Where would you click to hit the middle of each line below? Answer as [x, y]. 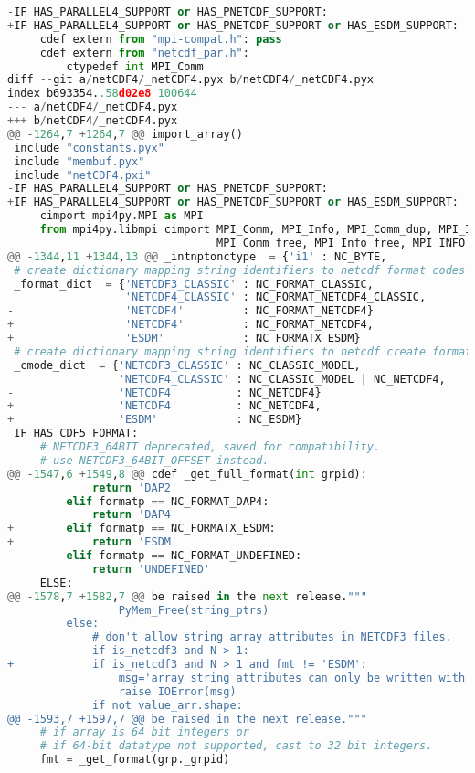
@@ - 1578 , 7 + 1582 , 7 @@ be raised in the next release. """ [187, 596]
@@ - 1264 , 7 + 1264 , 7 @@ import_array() [125, 134]
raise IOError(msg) [177, 691]
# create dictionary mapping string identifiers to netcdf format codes [240, 270]
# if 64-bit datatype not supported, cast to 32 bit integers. [236, 746]
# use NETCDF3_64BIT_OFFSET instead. [154, 460]
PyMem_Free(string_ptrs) [194, 610]
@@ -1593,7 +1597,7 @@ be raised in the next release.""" [187, 719]
